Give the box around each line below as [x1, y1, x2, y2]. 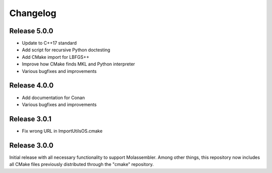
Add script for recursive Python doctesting [22, 47, 110, 53]
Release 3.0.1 [9, 115, 52, 123]
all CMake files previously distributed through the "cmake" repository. [9, 161, 154, 167]
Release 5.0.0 [9, 27, 53, 35]
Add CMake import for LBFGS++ [22, 54, 90, 60]
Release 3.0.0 [9, 141, 54, 149]
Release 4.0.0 [9, 81, 54, 90]
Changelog [9, 8, 56, 19]
